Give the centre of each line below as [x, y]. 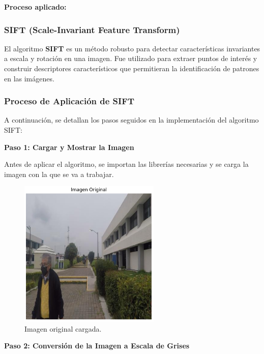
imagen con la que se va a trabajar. [59, 174]
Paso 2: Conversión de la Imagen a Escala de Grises [97, 346]
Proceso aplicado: [35, 7]
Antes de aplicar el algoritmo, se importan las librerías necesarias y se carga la [126, 164]
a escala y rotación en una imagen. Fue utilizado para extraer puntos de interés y [131, 58]
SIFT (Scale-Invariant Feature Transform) [92, 29]
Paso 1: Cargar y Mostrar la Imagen [69, 147]
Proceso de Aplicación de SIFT [69, 101]
